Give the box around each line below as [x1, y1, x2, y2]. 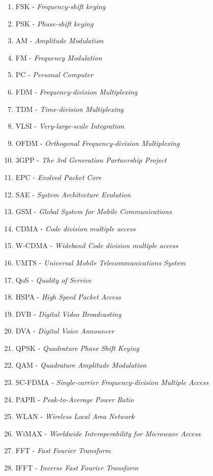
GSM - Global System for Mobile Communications [15, 206, 172, 217]
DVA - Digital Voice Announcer [15, 325, 114, 336]
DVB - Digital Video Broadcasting [15, 308, 121, 319]
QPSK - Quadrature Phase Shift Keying [15, 342, 139, 353]
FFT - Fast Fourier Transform [15, 445, 111, 456]
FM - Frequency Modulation [15, 52, 102, 63]
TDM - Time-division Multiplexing [15, 103, 124, 114]
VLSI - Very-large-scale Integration [15, 121, 125, 131]
